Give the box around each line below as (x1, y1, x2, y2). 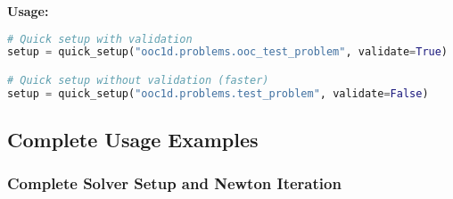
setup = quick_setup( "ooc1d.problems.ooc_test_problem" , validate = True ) (7, 46, 449, 59)
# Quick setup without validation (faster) (7, 74, 269, 87)
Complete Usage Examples (7, 126, 259, 153)
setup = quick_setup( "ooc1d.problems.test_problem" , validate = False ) (7, 87, 429, 100)
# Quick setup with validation (7, 32, 193, 46)
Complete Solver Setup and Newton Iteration (7, 172, 342, 195)
